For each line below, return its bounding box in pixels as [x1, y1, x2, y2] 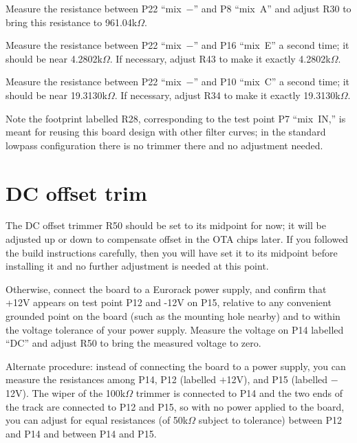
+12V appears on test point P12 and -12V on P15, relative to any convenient [6, 295, 332, 310]
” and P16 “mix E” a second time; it [193, 38, 349, 52]
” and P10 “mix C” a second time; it [193, 74, 350, 89]
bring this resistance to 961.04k [6, 14, 138, 29]
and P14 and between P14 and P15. [6, 426, 157, 440]
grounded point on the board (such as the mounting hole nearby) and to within [6, 309, 340, 323]
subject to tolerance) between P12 [198, 413, 343, 427]
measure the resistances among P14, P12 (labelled [6, 372, 217, 387]
